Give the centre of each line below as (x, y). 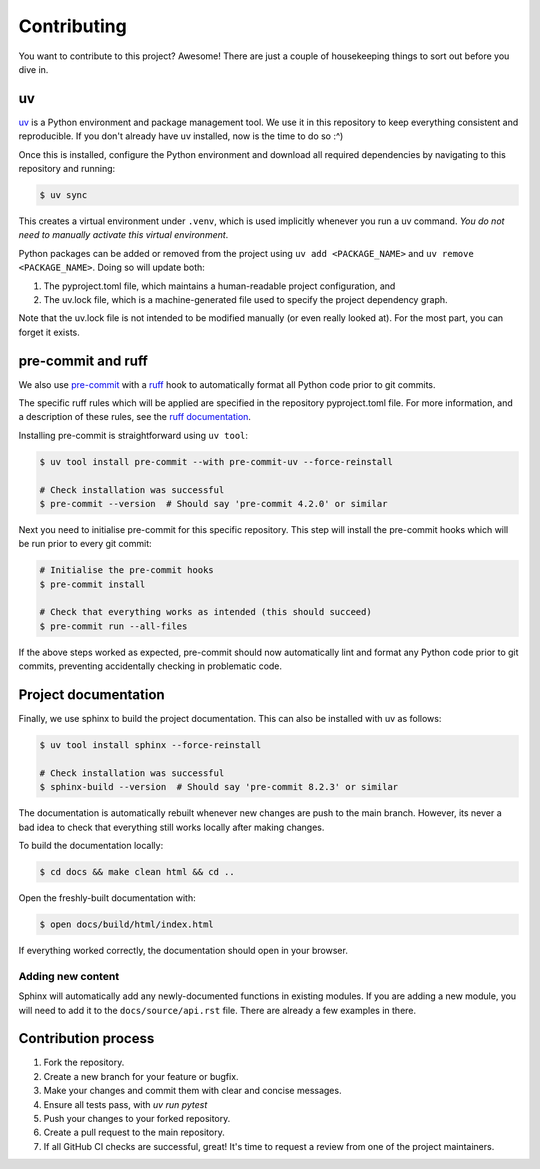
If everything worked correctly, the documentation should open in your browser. (183, 951)
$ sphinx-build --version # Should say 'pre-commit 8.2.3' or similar (219, 787)
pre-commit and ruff (83, 360)
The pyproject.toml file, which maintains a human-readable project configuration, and (219, 286)
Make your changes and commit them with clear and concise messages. (192, 1091)
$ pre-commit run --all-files (113, 626)
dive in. (33, 69)
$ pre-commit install (92, 584)
